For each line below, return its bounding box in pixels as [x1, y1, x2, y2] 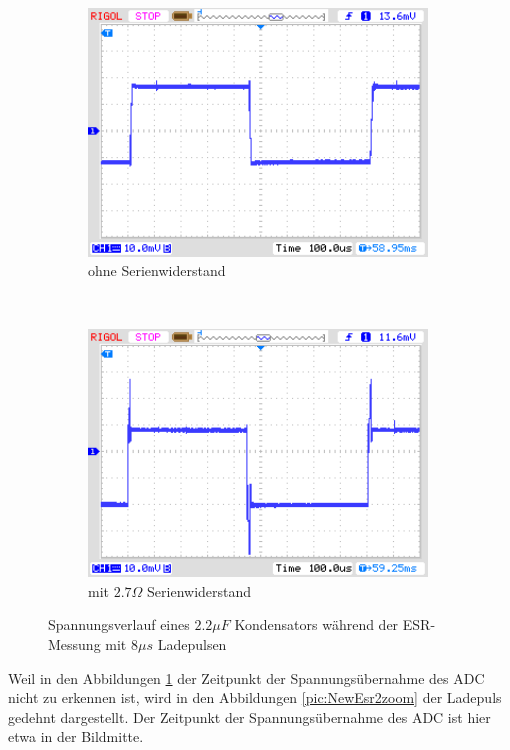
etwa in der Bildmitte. [8, 726, 144, 747]
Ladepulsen [157, 634, 227, 655]
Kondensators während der [234, 614, 399, 635]
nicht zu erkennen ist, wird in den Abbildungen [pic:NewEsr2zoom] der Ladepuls [8, 687, 502, 708]
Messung [48, 634, 101, 655]
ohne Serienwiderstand [88, 260, 226, 281]
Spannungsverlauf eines [48, 614, 190, 635]
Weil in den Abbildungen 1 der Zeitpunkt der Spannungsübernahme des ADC [8, 667, 485, 688]
